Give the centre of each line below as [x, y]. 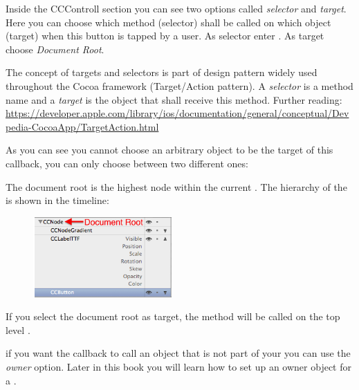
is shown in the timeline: [57, 200]
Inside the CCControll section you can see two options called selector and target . [176, 8]
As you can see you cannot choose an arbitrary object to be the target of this [169, 150]
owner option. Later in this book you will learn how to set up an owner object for [178, 367]
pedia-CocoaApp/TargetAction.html [82, 126]
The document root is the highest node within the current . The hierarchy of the [176, 186]
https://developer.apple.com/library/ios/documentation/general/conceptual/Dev [177, 113]
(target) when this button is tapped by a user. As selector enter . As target [165, 36]
